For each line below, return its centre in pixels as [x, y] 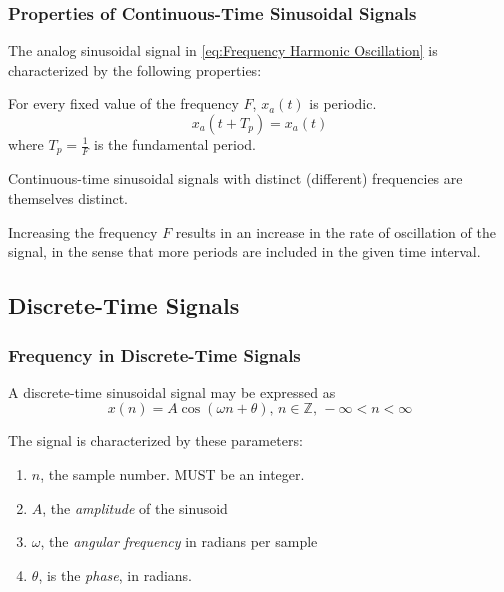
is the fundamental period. [175, 144]
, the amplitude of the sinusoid [135, 507]
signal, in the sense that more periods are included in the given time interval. [244, 251]
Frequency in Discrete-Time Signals [154, 354]
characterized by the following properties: [135, 69]
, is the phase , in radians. [115, 574]
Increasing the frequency [83, 231]
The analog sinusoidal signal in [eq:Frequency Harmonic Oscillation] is [223, 50]
